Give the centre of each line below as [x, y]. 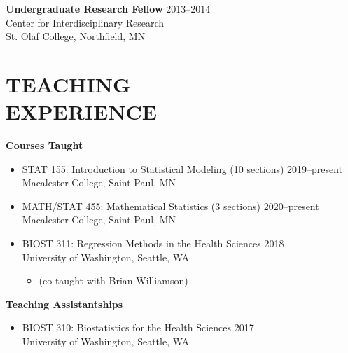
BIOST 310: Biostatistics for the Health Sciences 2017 [138, 327]
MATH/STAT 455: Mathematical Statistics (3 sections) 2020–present [170, 206]
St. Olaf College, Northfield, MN [76, 36]
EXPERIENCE [81, 112]
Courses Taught [44, 145]
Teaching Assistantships [64, 304]
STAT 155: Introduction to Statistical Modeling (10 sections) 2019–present [182, 168]
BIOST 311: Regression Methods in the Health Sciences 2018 [153, 243]
